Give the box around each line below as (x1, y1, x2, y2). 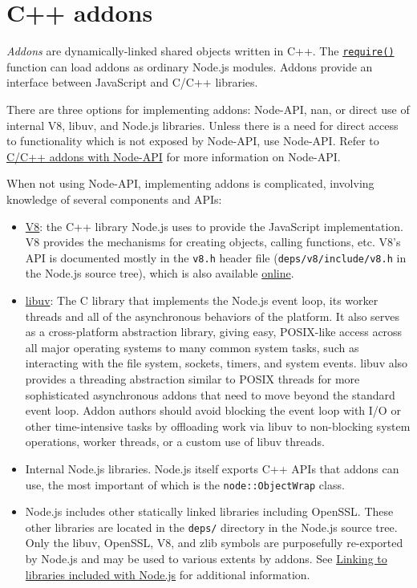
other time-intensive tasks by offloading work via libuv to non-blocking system (25, 417, 411, 434)
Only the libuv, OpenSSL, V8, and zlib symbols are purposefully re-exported (25, 534, 403, 551)
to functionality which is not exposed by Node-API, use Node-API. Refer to (6, 132, 379, 149)
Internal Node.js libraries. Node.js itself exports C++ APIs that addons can (25, 460, 399, 476)
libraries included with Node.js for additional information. (25, 566, 310, 582)
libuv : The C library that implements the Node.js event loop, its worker (25, 291, 379, 308)
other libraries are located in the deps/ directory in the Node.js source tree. (25, 518, 398, 535)
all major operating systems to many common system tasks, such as (25, 339, 359, 355)
